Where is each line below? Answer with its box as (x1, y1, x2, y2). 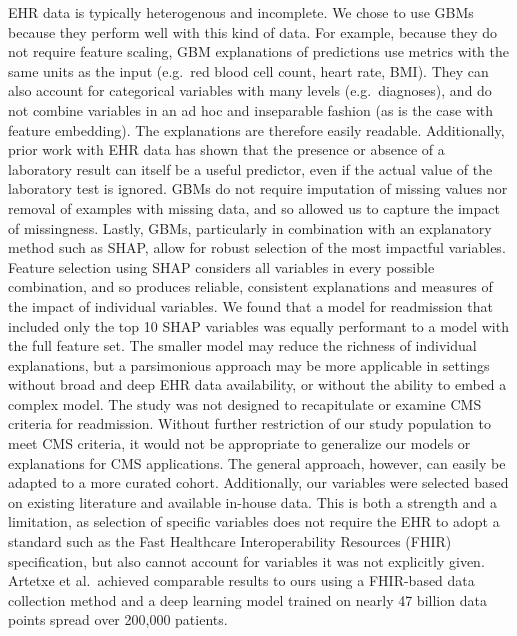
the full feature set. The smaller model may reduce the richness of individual (8, 335, 477, 356)
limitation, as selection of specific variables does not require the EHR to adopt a (8, 511, 500, 532)
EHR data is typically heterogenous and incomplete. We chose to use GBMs (8, 2, 474, 22)
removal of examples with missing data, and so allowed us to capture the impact (8, 197, 500, 218)
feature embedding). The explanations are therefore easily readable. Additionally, (8, 119, 505, 140)
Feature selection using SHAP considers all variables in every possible (8, 256, 435, 277)
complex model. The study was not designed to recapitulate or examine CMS (8, 393, 482, 414)
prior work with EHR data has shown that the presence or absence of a (8, 139, 445, 160)
